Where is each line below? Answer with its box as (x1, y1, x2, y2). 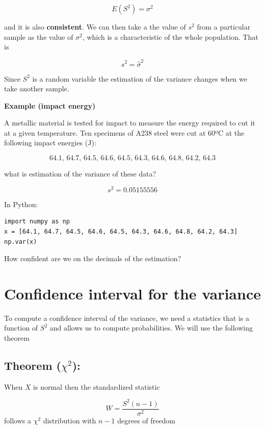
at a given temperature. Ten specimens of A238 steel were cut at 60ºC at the (4, 127, 245, 138)
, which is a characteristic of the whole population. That (82, 31, 258, 42)
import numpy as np (4, 218, 70, 225)
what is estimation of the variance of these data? (4, 168, 156, 179)
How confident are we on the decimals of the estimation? (4, 253, 181, 264)
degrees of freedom (117, 415, 175, 425)
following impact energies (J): (4, 137, 96, 148)
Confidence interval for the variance (4, 283, 261, 304)
